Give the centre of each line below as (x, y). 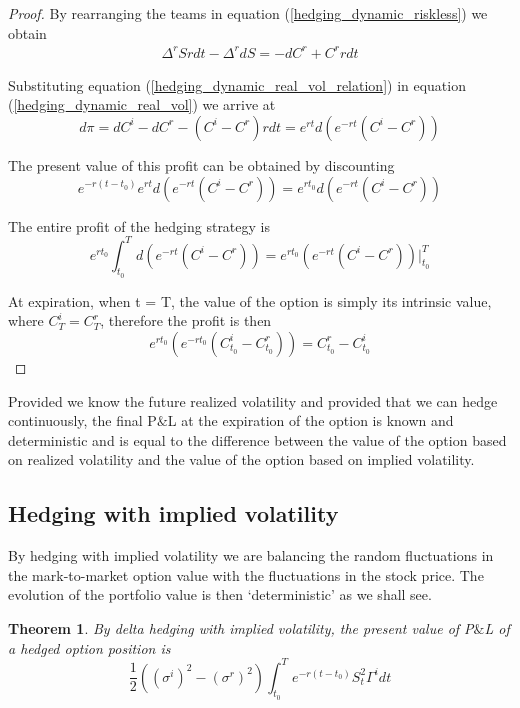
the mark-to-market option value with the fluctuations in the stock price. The (246, 574)
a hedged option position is (89, 647)
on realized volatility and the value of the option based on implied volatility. (241, 459)
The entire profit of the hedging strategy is (139, 225)
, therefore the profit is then (186, 320)
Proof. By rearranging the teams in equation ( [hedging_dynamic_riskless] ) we (248, 13)
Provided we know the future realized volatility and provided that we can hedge (253, 400)
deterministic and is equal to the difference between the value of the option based (257, 439)
